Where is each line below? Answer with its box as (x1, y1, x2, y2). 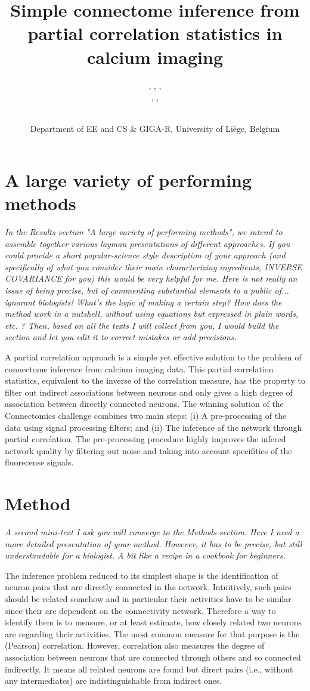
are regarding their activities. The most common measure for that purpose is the (5, 627, 300, 640)
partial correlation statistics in (27, 21, 283, 45)
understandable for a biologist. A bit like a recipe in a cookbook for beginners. (5, 549, 286, 562)
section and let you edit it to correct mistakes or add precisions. (5, 331, 237, 343)
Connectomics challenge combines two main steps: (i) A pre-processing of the (5, 409, 287, 421)
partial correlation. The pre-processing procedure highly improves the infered (5, 433, 286, 445)
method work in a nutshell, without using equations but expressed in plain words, (5, 307, 299, 320)
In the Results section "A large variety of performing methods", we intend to (5, 226, 283, 237)
